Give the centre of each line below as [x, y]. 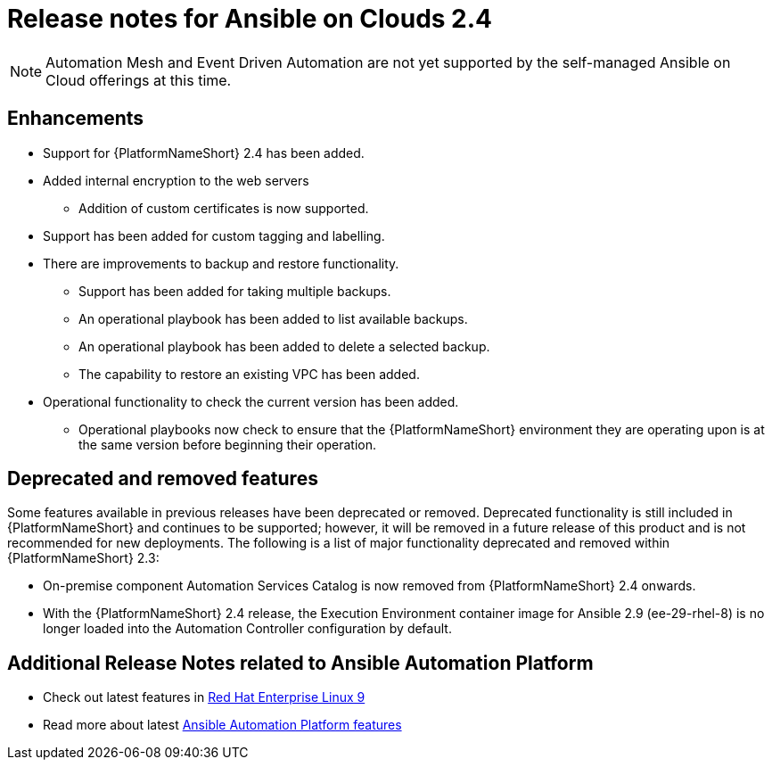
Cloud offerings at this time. [139, 80]
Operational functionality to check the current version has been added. [251, 401]
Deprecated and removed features [163, 479]
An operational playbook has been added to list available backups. [273, 318]
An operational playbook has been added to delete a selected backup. [284, 346]
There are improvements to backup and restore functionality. [221, 263]
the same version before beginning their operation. [228, 444]
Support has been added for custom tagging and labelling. [214, 235]
